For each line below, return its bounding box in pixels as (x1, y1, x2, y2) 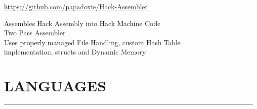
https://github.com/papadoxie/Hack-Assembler (4, 1, 148, 11)
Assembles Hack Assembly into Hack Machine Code (4, 18, 161, 28)
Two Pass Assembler (4, 27, 66, 38)
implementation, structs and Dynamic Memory (4, 47, 146, 57)
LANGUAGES (4, 76, 106, 96)
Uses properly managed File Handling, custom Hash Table (4, 37, 181, 47)
